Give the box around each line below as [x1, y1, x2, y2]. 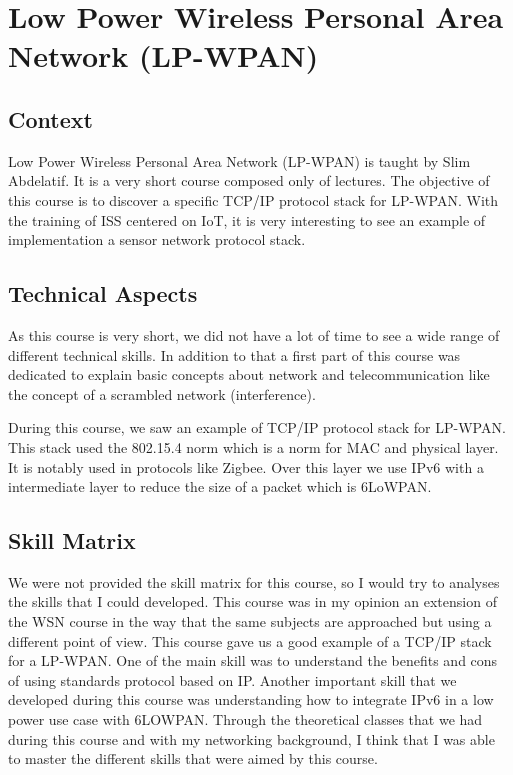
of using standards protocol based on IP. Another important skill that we [8, 669, 457, 690]
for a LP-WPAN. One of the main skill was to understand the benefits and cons [8, 650, 498, 671]
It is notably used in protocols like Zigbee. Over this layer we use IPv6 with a [8, 456, 484, 477]
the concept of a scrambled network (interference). [8, 383, 316, 404]
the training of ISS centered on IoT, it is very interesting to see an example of [8, 209, 486, 230]
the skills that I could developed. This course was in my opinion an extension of [8, 591, 497, 612]
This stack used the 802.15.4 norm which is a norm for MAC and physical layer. [8, 436, 499, 457]
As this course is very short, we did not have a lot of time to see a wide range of [8, 324, 500, 345]
